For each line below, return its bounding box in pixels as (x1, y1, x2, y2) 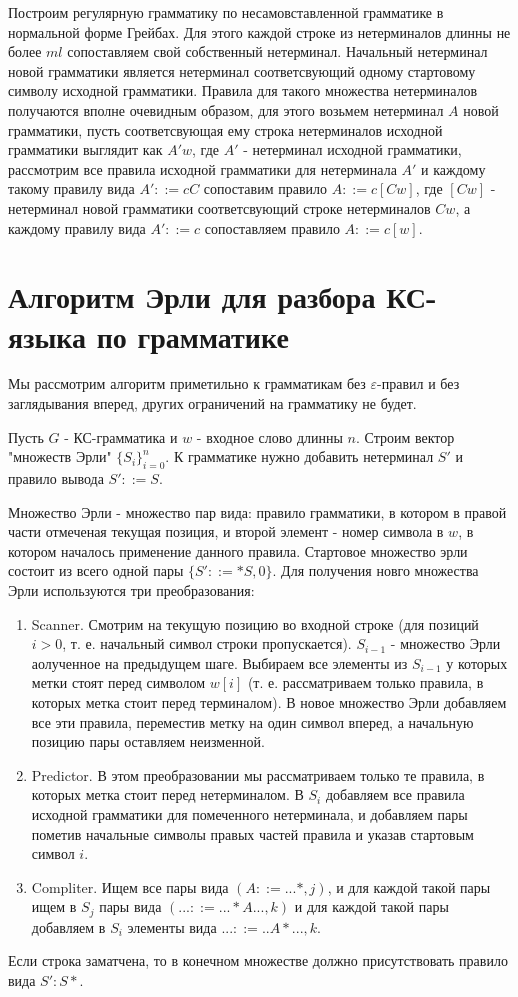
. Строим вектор (355, 426, 455, 447)
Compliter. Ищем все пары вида (31, 876, 229, 897)
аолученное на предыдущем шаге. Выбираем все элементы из (31, 652, 408, 673)
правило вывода (8, 468, 104, 489)
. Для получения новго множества (272, 560, 479, 581)
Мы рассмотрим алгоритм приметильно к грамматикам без (8, 373, 366, 394)
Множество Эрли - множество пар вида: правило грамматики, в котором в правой (8, 501, 507, 522)
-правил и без (377, 373, 460, 394)
